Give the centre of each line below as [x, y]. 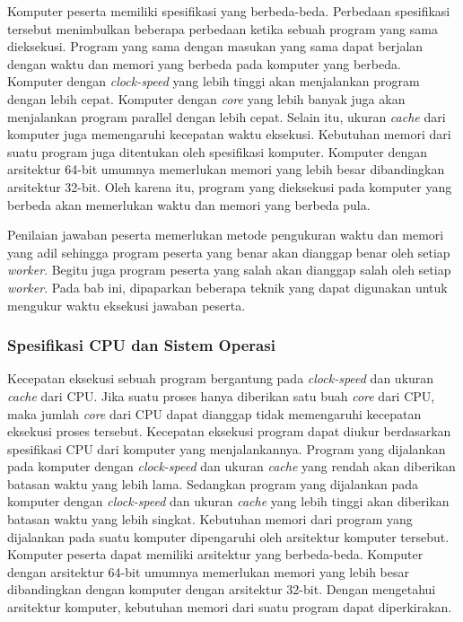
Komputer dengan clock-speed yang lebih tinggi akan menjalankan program [214, 81]
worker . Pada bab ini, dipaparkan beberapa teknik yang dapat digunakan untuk [227, 287]
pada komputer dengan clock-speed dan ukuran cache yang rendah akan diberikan [231, 466]
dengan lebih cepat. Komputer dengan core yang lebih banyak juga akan [206, 98]
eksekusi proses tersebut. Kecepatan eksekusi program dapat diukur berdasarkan [229, 431]
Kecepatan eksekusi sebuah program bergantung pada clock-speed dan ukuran [221, 378]
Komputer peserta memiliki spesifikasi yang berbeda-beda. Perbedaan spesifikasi [229, 11]
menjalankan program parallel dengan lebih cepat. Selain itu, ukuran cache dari [227, 116]
